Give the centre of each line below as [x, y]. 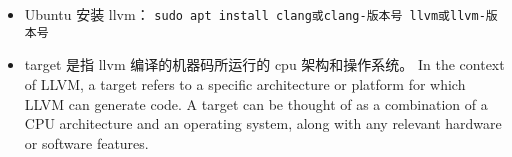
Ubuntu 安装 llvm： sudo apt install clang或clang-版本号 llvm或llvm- [255, 14]
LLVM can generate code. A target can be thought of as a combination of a [256, 103]
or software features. [86, 142]
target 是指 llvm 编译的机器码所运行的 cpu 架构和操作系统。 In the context [264, 64]
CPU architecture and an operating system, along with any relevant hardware [263, 123]
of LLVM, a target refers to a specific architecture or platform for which [245, 83]
